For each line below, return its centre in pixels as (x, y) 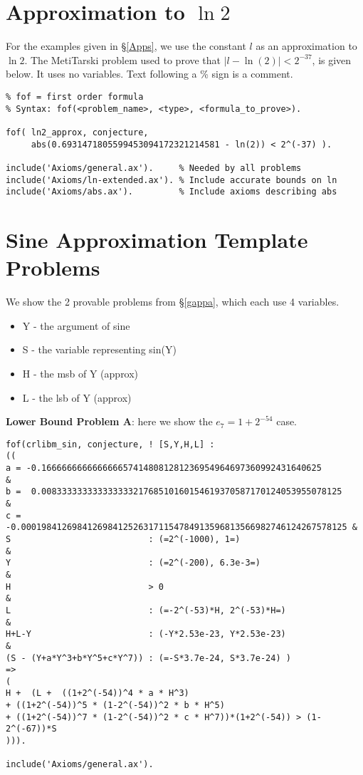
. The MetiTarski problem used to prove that (123, 59)
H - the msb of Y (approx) (80, 373)
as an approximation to (306, 46)
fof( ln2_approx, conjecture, (77, 132)
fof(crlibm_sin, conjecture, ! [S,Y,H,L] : (110, 444)
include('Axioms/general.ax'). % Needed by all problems (154, 168)
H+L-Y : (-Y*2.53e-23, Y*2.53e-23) (146, 634)
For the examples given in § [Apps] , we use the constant (126, 46)
